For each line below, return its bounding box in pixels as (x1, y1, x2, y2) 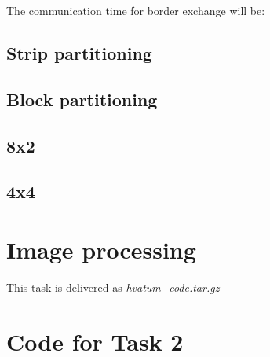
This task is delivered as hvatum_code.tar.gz (6, 278, 220, 295)
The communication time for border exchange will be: (6, 2, 265, 18)
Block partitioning (6, 86, 158, 111)
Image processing (6, 233, 196, 265)
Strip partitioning (6, 40, 152, 64)
